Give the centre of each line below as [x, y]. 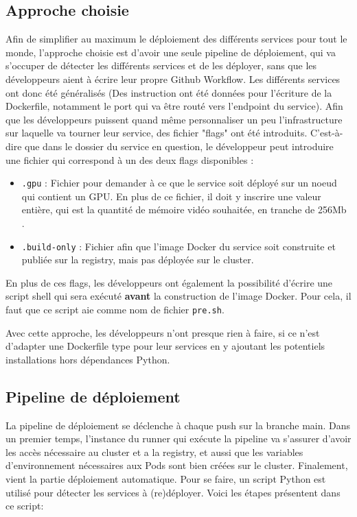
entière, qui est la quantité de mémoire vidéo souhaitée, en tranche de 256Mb [184, 209]
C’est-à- [326, 133]
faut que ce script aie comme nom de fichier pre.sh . [115, 310]
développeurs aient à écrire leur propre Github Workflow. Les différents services [173, 79]
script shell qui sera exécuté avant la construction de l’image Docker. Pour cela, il [178, 296]
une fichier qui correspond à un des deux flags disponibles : [130, 159]
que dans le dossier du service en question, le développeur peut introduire [179, 146]
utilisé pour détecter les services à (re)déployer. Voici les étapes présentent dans [173, 492]
